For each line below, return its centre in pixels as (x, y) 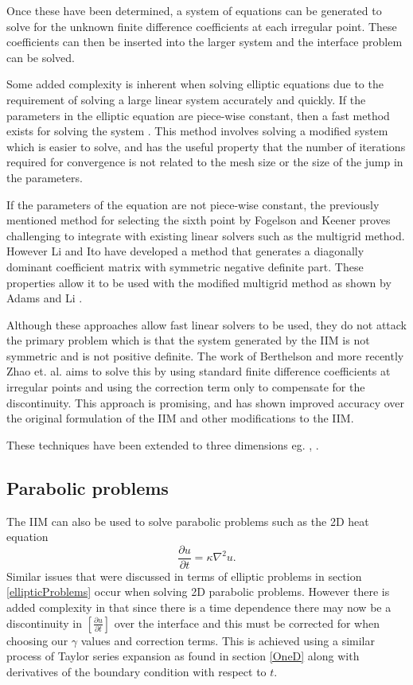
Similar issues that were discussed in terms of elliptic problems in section (184, 576)
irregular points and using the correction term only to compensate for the (186, 387)
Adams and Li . (45, 298)
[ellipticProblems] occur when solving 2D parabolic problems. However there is (198, 592)
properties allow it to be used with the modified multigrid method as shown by (199, 282)
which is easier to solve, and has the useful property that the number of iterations (206, 146)
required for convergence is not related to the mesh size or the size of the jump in (205, 162)
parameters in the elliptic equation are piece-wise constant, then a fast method (198, 115)
